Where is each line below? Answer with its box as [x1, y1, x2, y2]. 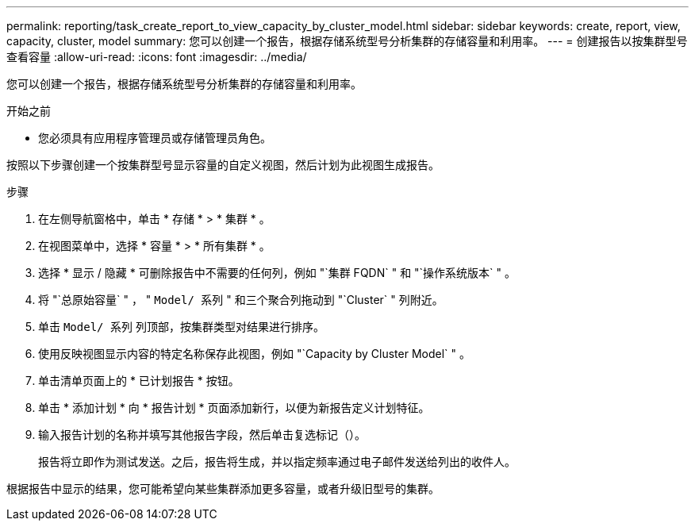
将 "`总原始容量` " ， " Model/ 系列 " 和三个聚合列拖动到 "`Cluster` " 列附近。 [38, 293, 443, 306]
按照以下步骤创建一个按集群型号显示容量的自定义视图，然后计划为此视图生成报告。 [6, 158, 440, 171]
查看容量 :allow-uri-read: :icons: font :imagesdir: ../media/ [6, 50, 307, 63]
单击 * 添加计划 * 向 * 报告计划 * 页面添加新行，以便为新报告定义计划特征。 [38, 401, 430, 414]
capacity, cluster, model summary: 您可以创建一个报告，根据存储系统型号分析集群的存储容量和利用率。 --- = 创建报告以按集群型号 [6, 34, 688, 48]
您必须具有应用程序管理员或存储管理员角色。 [38, 131, 271, 144]
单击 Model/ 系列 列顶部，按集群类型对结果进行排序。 [38, 320, 324, 333]
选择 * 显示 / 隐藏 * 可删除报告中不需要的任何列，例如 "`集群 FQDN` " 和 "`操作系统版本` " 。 [38, 266, 516, 279]
